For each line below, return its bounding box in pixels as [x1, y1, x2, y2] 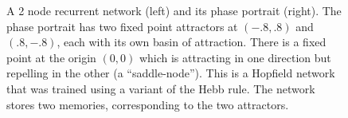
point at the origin [6, 49, 96, 65]
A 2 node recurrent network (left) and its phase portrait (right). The [6, 2, 342, 18]
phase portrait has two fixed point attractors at [6, 18, 238, 34]
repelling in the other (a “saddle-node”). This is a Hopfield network [6, 65, 335, 81]
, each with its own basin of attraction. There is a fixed [57, 33, 326, 50]
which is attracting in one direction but [139, 49, 331, 65]
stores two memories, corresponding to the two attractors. [6, 96, 289, 112]
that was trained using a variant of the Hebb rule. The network [6, 80, 315, 96]
